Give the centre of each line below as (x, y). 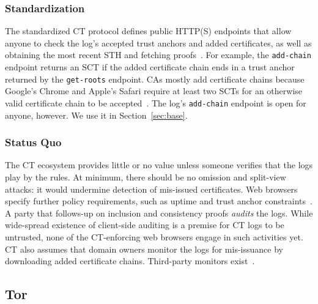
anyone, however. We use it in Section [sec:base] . (96, 115)
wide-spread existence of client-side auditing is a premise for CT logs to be (145, 225)
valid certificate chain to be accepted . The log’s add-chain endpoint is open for (156, 102)
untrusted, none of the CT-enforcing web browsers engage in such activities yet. (154, 236)
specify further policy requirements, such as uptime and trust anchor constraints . (159, 201)
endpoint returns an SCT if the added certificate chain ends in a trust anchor (150, 67)
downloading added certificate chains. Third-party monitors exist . (130, 261)
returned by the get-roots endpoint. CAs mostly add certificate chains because (155, 79)
